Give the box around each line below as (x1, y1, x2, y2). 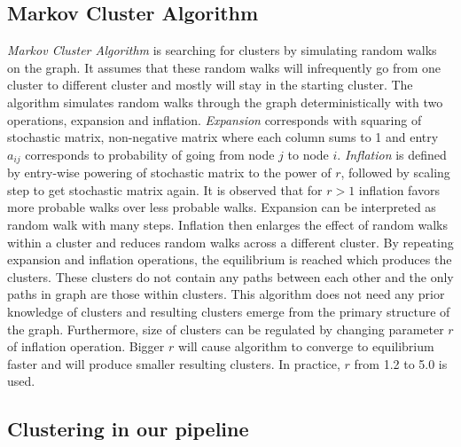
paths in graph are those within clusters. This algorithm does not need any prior (7, 285, 445, 303)
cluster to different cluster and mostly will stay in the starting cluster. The (7, 75, 413, 94)
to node (287, 145, 329, 163)
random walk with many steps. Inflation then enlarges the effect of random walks (7, 216, 449, 233)
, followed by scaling (340, 163, 450, 182)
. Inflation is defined (337, 145, 447, 163)
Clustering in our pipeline (7, 415, 249, 443)
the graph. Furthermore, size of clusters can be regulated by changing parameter (7, 319, 444, 338)
